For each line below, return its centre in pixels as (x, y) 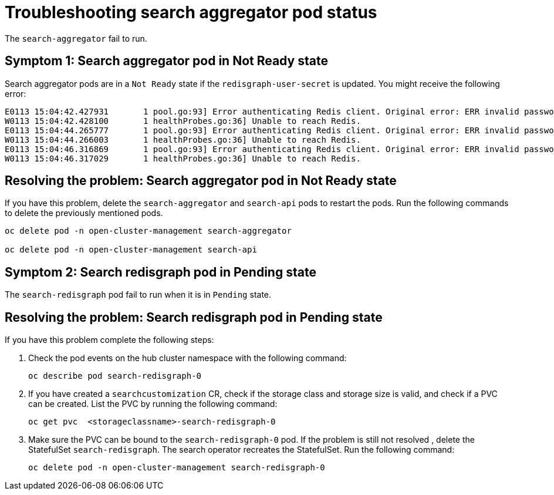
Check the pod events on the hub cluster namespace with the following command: (188, 358)
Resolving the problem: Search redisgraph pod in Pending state (194, 317)
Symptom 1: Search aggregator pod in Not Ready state (166, 61)
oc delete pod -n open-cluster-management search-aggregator (148, 231)
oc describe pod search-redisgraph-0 (115, 376)
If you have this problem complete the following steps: (109, 340)
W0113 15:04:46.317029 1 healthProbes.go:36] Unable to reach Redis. (183, 158)
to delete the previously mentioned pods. (84, 213)
